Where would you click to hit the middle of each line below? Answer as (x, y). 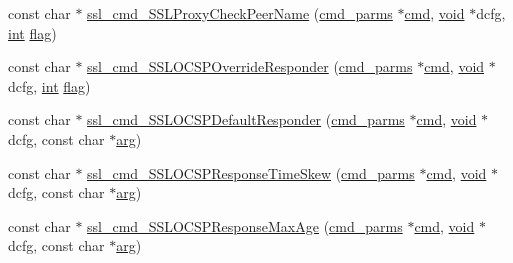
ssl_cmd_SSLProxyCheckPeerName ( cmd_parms (240, 13)
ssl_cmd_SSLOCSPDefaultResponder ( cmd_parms (246, 119)
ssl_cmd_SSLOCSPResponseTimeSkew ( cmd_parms (251, 172)
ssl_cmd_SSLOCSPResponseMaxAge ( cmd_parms (245, 225)
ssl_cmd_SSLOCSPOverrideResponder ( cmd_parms (250, 66)
